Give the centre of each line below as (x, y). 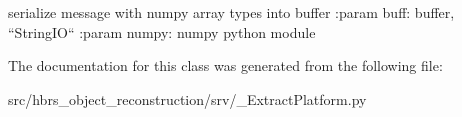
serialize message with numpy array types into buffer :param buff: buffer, (231, 12)
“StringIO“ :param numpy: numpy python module (162, 31)
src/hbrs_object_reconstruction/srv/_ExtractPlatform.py (187, 98)
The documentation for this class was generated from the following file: (225, 65)
